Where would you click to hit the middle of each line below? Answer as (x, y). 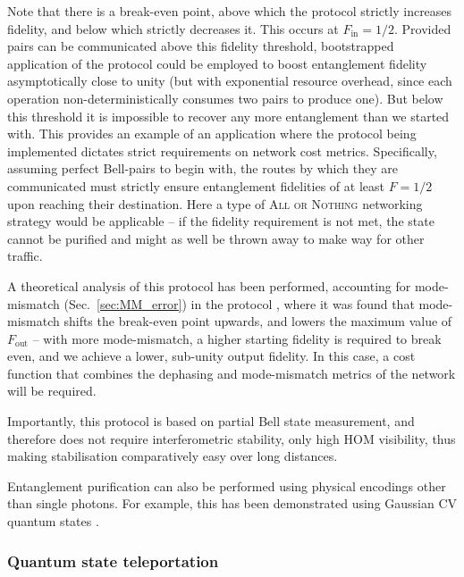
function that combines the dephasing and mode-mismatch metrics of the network (232, 373)
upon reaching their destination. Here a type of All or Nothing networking (215, 203)
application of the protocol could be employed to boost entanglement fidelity (217, 63)
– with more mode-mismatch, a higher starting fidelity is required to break (237, 338)
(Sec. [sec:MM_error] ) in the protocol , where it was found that (239, 303)
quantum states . (53, 521)
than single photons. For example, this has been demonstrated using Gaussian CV (232, 503)
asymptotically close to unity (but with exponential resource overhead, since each (230, 81)
